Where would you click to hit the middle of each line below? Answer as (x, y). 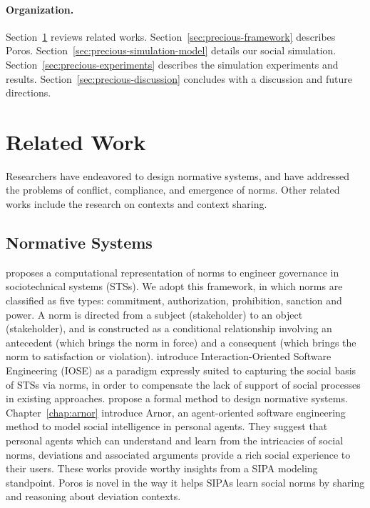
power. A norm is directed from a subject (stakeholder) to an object (154, 314)
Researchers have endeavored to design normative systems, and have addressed (178, 175)
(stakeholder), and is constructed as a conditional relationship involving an (169, 328)
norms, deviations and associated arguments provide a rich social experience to (178, 454)
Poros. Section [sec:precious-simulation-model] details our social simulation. (171, 50)
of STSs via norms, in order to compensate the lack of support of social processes (183, 384)
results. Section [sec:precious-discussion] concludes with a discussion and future (179, 78)
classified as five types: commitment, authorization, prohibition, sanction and (174, 300)
